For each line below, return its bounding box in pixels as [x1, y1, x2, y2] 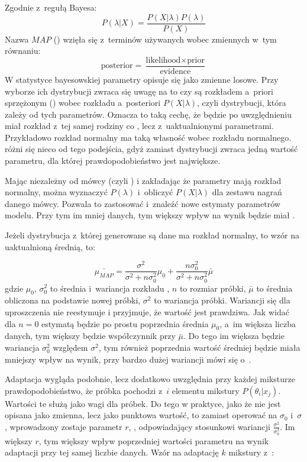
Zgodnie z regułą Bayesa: [5, 1, 97, 13]
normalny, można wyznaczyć [5, 186, 108, 198]
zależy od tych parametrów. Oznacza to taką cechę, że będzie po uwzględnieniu [5, 108, 292, 120]
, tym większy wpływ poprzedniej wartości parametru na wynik [38, 434, 269, 447]
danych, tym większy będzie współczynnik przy [5, 329, 176, 342]
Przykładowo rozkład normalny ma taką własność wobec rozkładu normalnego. [5, 131, 292, 143]
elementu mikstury [172, 384, 240, 396]
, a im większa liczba [219, 317, 296, 329]
